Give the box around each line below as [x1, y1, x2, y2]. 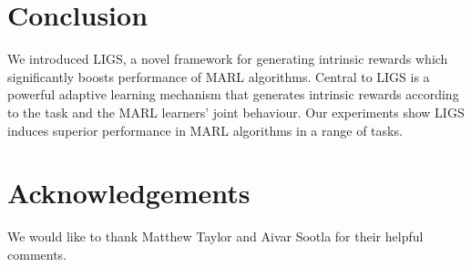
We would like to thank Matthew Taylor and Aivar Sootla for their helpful [7, 227, 424, 246]
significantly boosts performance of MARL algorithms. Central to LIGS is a [7, 67, 430, 86]
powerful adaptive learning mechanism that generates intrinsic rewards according [7, 85, 459, 104]
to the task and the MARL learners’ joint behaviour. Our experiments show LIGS [7, 102, 465, 121]
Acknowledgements [7, 174, 251, 211]
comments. [7, 244, 67, 263]
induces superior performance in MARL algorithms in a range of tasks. [7, 120, 403, 139]
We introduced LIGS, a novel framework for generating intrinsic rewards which [7, 49, 448, 68]
